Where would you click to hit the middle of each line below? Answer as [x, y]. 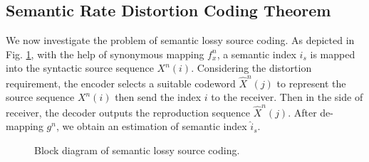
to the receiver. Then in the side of [287, 97]
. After [302, 112]
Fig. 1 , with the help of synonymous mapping [105, 54]
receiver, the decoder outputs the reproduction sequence [128, 112]
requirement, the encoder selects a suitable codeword [121, 83]
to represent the [311, 83]
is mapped [333, 54]
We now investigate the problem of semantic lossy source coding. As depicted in [180, 40]
